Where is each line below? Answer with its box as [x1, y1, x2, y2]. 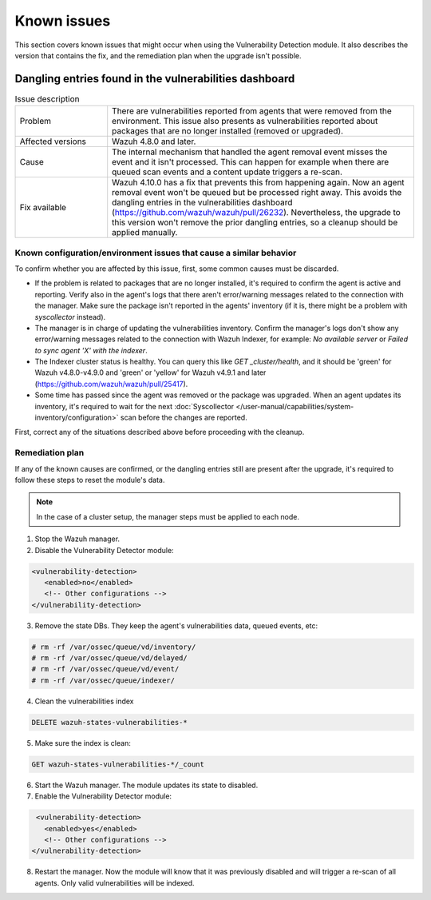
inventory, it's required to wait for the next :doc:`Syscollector [34, 401, 235, 411]
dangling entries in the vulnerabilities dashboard [112, 197, 293, 208]
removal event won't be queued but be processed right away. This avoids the [112, 187, 402, 198]
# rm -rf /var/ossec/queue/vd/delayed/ [31, 654, 188, 663]
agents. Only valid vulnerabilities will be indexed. [34, 878, 195, 887]
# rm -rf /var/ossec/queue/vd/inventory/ [31, 642, 196, 651]
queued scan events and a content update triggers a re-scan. [112, 166, 343, 177]
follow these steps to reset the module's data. [14, 475, 165, 484]
